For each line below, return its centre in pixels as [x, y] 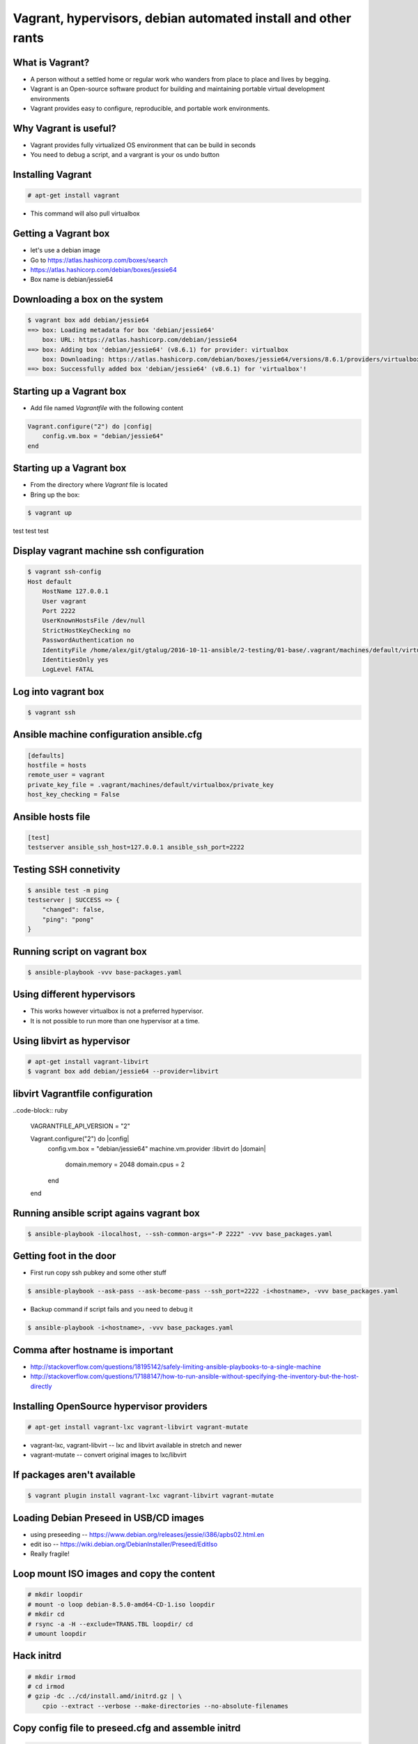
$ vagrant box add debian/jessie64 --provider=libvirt [123, 1072]
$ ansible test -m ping [68, 890]
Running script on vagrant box [80, 951]
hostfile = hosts [57, 765]
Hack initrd [37, 1656]
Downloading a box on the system [88, 300]
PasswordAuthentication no [88, 640]
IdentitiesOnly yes [76, 660]
